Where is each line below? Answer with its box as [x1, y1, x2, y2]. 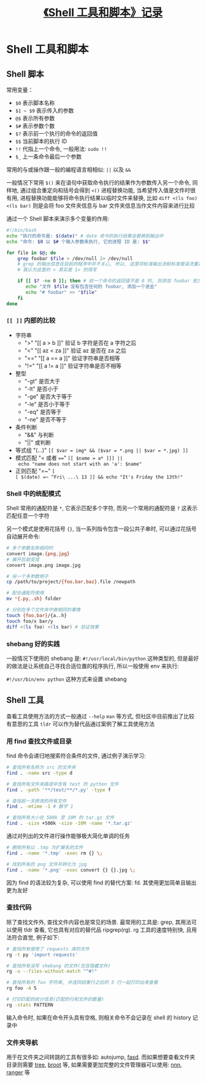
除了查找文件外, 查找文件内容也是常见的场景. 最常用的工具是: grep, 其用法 [6, 918, 192, 926]
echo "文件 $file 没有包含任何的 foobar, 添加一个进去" [25, 283, 158, 290]
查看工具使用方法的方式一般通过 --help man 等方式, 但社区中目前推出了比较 [6, 712, 195, 719]
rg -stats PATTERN [6, 1002, 53, 1008]
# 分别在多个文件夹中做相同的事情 [6, 607, 81, 613]
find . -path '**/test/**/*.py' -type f [6, 786, 112, 793]
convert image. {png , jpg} [6, 550, 70, 557]
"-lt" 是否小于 [24, 385, 59, 393]
